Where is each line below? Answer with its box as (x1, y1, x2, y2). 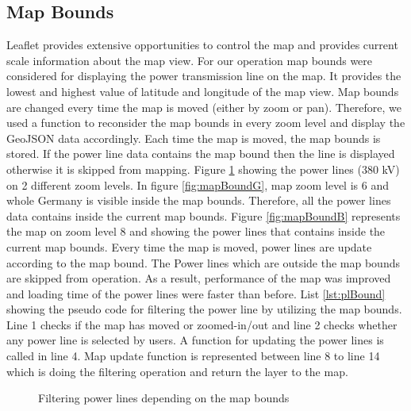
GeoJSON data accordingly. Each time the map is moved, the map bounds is (6, 129, 381, 146)
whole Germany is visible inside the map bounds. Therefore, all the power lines (6, 192, 391, 209)
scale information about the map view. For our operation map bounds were (6, 52, 373, 68)
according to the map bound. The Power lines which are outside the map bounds (6, 254, 400, 271)
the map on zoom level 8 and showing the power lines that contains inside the (6, 223, 386, 240)
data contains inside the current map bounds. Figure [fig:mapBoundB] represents (6, 207, 401, 224)
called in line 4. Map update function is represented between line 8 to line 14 (6, 348, 380, 364)
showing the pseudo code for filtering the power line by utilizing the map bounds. (6, 301, 402, 317)
